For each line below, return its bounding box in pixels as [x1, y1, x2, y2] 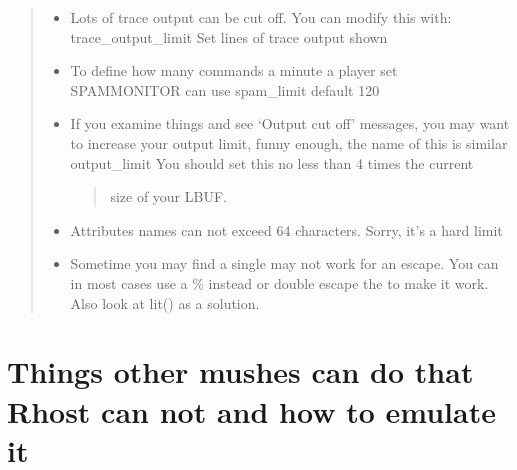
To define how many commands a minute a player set [70, 60, 398, 81]
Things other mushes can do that [7, 351, 474, 392]
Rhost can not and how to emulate [7, 390, 496, 431]
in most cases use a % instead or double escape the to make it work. [70, 272, 489, 293]
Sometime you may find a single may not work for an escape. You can [70, 253, 499, 274]
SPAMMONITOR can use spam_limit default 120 [70, 79, 380, 100]
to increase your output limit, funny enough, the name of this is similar [70, 132, 508, 153]
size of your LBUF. [110, 186, 227, 207]
